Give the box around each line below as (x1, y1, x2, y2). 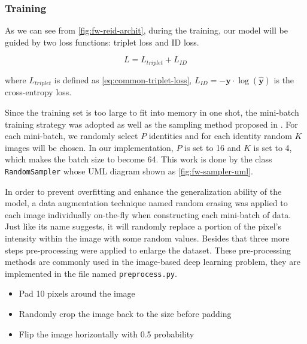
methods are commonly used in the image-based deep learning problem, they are (5, 255, 300, 268)
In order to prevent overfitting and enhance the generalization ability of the (5, 185, 282, 197)
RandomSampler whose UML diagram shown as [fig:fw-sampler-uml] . (5, 164, 253, 177)
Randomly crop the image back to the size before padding (19, 307, 232, 319)
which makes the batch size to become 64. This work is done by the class (5, 153, 272, 165)
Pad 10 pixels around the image (19, 287, 135, 300)
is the (273, 73, 294, 86)
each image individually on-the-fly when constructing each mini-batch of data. (5, 208, 291, 221)
